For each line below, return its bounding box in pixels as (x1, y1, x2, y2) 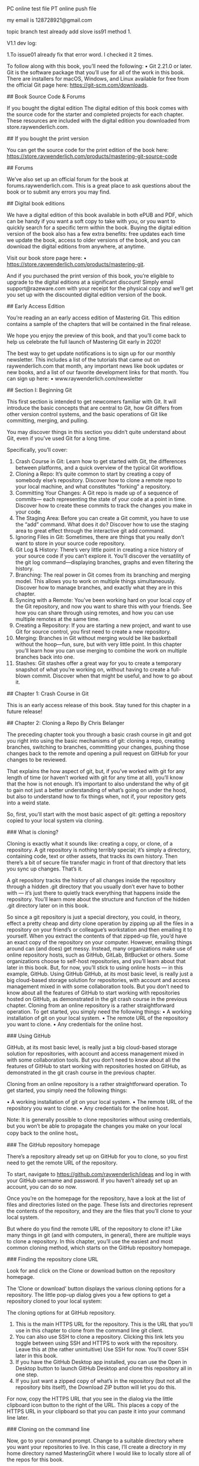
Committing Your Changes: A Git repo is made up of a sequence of (15, 489, 178, 496)
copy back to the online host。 (7, 1129, 82, 1136)
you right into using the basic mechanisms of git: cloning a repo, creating (7, 737, 185, 744)
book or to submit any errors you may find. (7, 188, 111, 195)
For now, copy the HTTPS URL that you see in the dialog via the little (7, 1395, 174, 1402)
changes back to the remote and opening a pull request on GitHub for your (7, 750, 189, 756)
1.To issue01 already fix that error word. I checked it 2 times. (7, 51, 153, 58)
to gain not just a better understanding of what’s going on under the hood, (7, 787, 187, 793)
